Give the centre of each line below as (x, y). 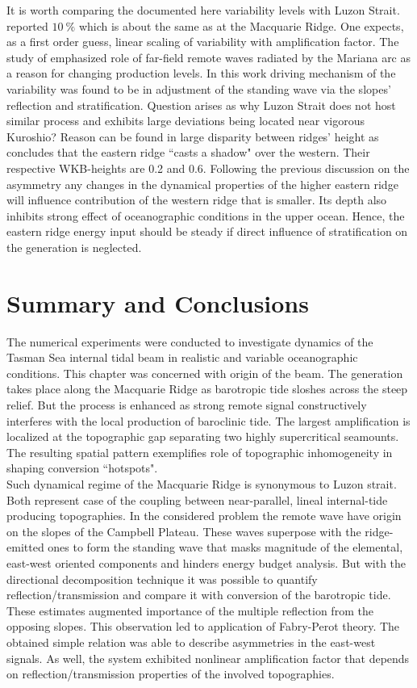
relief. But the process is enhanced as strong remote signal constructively (187, 405)
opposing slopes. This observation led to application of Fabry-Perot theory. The (203, 626)
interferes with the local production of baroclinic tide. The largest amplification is (208, 420)
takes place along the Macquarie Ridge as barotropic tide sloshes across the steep (207, 389)
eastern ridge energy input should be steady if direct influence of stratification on (207, 231)
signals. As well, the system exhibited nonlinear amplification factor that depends (208, 658)
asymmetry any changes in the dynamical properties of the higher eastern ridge (202, 184)
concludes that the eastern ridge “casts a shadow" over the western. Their (188, 152)
